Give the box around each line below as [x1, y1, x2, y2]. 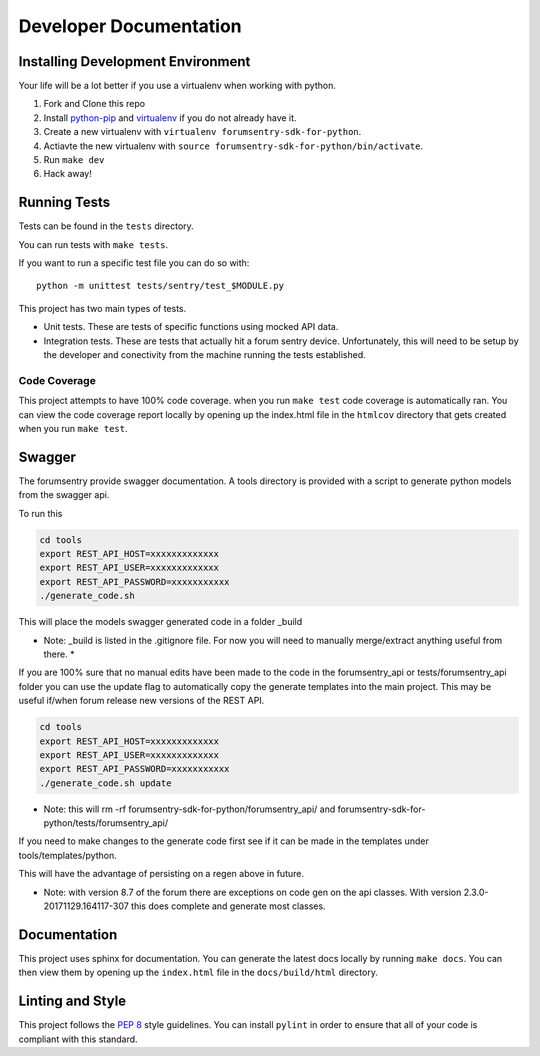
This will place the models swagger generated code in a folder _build [18, 616, 303, 628]
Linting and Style [18, 993, 127, 1010]
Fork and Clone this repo [43, 98, 145, 110]
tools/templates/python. [18, 849, 117, 861]
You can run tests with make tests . [18, 238, 169, 250]
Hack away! [43, 168, 92, 180]
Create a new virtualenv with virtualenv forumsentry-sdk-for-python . [43, 126, 362, 138]
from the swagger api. [18, 489, 110, 501]
